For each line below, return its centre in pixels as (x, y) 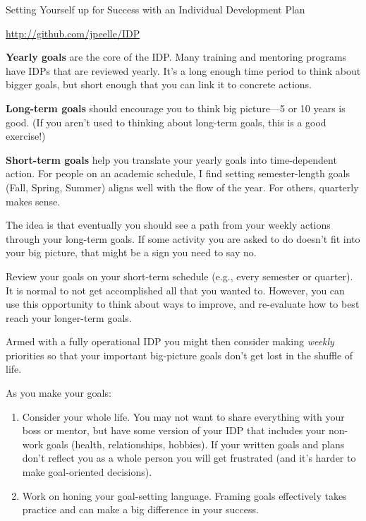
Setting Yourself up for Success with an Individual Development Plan (155, 9)
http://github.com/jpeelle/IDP (73, 33)
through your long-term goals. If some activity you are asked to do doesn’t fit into (183, 238)
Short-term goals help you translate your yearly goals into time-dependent (171, 159)
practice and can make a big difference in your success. (140, 509)
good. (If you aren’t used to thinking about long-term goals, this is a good (166, 122)
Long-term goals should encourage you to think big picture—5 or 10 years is (176, 108)
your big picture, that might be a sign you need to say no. (131, 252)
